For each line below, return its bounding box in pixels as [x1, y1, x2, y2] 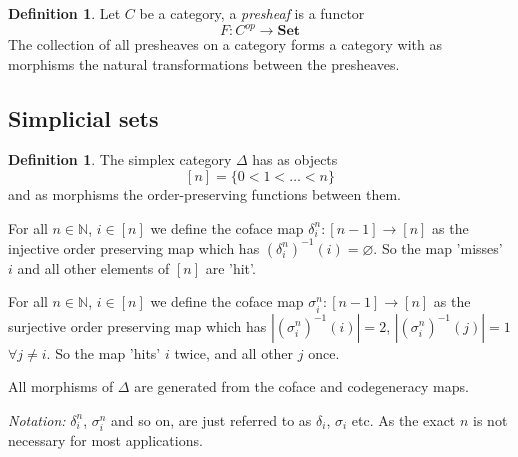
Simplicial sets [8, 102, 159, 133]
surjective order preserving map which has [8, 315, 267, 336]
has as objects [252, 149, 338, 170]
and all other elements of [17, 257, 170, 278]
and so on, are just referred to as [111, 409, 312, 430]
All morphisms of [8, 376, 114, 397]
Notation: [8, 409, 66, 430]
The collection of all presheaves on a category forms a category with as [8, 34, 443, 55]
